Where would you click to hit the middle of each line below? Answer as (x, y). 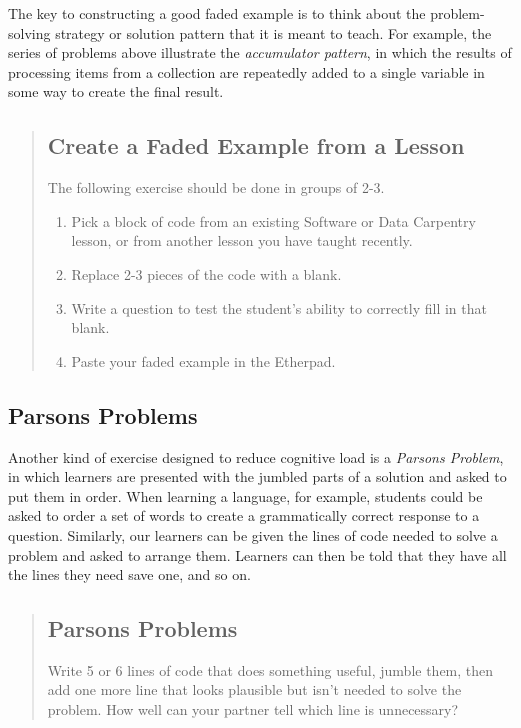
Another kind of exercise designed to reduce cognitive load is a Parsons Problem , (256, 456)
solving (29, 32)
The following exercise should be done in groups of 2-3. (216, 187)
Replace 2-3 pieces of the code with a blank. (206, 273)
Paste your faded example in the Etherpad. (203, 360)
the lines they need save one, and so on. (129, 574)
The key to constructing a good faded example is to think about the (217, 13)
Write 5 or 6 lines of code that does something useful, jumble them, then (270, 669)
